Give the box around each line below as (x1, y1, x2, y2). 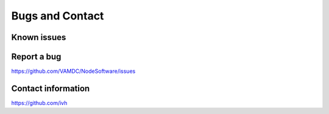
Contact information (11, 83, 90, 93)
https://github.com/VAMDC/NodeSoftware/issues (11, 67, 136, 75)
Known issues (11, 32, 66, 42)
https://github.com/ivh (11, 99, 68, 106)
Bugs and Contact (11, 9, 104, 22)
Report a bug (11, 52, 62, 62)
